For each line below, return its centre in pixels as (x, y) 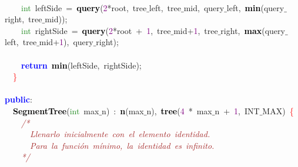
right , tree (24, 19)
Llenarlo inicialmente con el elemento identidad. (120, 134)
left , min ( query (255, 7)
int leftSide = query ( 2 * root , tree (84, 7)
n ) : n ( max (123, 110)
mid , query (204, 7)
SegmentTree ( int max (56, 110)
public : (19, 99)
